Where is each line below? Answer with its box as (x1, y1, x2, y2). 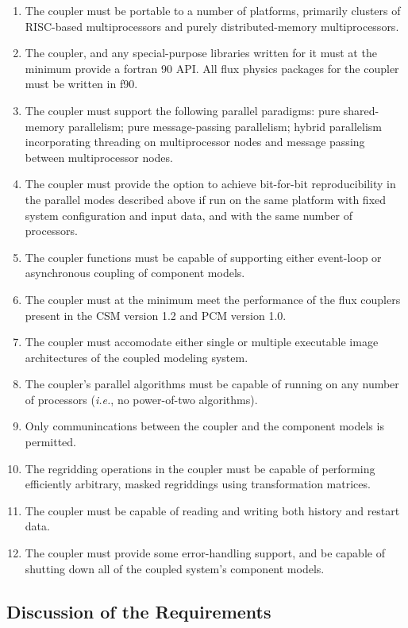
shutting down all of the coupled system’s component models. (25, 560, 325, 576)
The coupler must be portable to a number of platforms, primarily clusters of (25, 2, 401, 18)
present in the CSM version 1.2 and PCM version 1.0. (25, 306, 287, 323)
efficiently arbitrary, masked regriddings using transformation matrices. (25, 476, 371, 492)
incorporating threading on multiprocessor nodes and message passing (25, 133, 365, 150)
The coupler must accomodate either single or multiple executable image (25, 333, 379, 350)
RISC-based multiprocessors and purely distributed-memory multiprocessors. (25, 17, 399, 34)
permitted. (25, 433, 77, 450)
